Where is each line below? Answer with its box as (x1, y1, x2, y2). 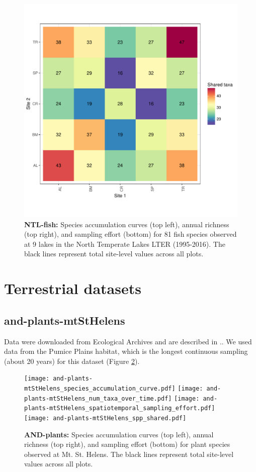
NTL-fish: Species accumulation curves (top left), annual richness (24, 219, 229, 229)
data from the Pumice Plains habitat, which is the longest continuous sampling (4, 346, 248, 356)
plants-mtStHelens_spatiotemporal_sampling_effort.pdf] (24, 405, 215, 412)
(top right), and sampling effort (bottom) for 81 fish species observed (24, 229, 237, 239)
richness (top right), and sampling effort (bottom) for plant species (24, 439, 230, 449)
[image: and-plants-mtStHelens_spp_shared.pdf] (24, 414, 187, 422)
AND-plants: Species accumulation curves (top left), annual (24, 429, 214, 439)
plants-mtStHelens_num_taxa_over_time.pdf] (24, 395, 172, 402)
